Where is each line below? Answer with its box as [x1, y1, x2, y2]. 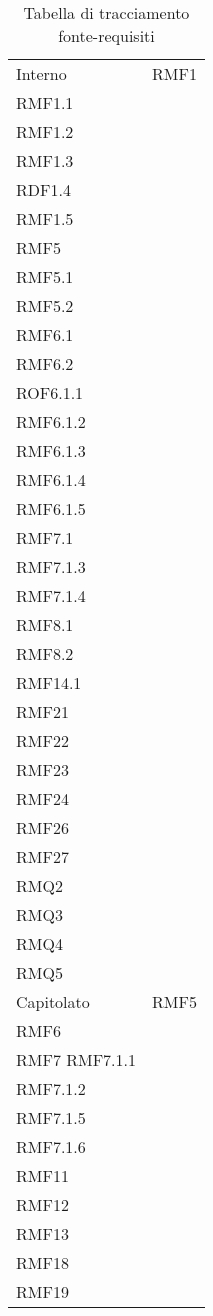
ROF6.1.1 [16, 381, 84, 404]
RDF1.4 [16, 178, 71, 201]
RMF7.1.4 [16, 584, 86, 607]
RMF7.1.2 [16, 1077, 86, 1100]
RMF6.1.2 [16, 410, 86, 433]
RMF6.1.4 [16, 468, 86, 491]
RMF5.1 [16, 265, 74, 288]
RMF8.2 [16, 642, 74, 665]
